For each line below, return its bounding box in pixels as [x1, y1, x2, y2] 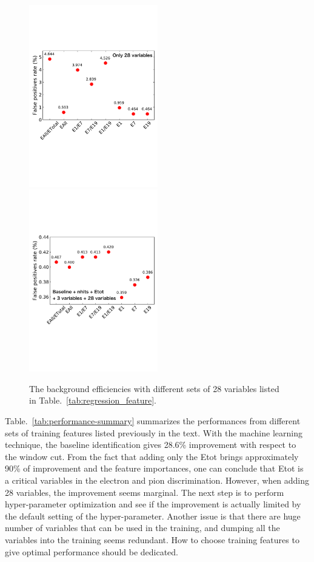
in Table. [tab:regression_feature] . [29, 394, 156, 407]
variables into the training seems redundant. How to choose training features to [5, 533, 299, 546]
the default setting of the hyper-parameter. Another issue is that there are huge [5, 509, 301, 522]
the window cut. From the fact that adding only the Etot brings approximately [5, 450, 299, 462]
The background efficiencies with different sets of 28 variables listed [29, 382, 279, 394]
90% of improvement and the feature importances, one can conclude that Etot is [5, 462, 304, 475]
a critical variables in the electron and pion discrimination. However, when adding [5, 474, 310, 487]
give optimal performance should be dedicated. [5, 545, 179, 558]
